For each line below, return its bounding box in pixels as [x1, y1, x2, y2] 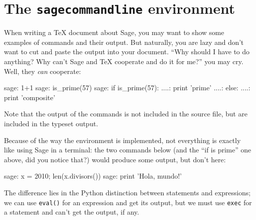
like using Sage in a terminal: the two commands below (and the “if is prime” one [4, 145, 251, 155]
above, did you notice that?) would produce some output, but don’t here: [4, 154, 226, 164]
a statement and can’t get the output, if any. [4, 207, 139, 217]
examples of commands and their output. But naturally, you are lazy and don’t [4, 37, 244, 47]
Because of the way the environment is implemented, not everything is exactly [4, 135, 241, 145]
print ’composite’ [4, 92, 55, 102]
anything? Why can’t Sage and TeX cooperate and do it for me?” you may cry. [4, 56, 244, 67]
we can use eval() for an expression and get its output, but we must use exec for [4, 197, 252, 207]
